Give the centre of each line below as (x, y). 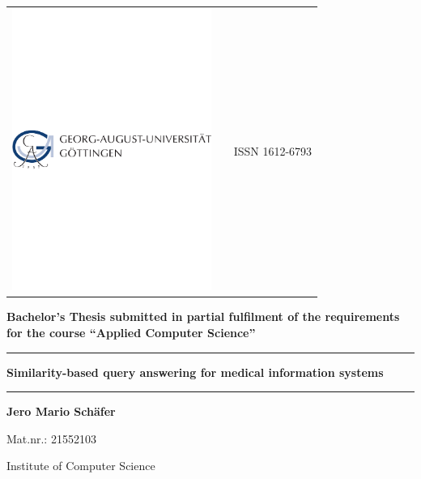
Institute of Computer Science (81, 466)
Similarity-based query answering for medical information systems (195, 372)
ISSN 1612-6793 (273, 151)
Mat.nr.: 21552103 (51, 438)
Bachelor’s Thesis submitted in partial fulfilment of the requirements (203, 316)
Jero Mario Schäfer (61, 411)
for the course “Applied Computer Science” (131, 333)
